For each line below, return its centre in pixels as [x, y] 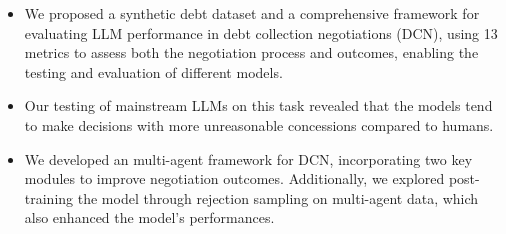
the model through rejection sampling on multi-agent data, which [278, 197]
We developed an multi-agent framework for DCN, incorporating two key [248, 158]
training [49, 197]
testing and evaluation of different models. [153, 71]
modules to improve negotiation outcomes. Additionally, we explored [234, 178]
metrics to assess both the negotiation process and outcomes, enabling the [251, 52]
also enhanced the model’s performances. [149, 217]
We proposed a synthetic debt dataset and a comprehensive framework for [252, 13]
